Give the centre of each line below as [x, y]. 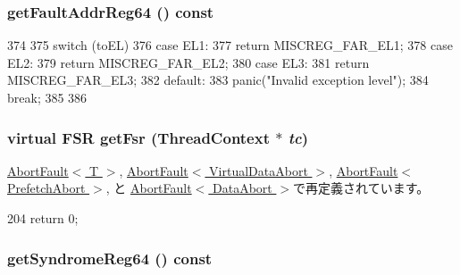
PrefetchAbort [46, 188]
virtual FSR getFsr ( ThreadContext [138, 137]
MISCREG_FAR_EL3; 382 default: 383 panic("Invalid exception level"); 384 [218, 80]
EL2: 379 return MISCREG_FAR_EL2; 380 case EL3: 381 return [188, 62]
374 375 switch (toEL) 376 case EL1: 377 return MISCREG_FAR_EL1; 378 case [230, 45]
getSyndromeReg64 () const [110, 258]
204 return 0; [43, 218]
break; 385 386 [47, 97]
